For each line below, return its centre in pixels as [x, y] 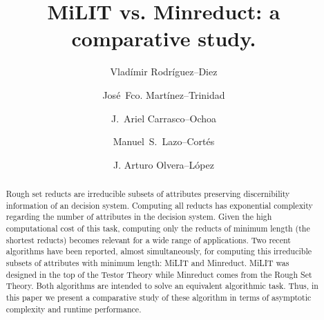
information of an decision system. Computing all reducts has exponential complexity [159, 205]
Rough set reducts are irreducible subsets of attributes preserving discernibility [148, 194]
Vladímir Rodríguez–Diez [164, 72]
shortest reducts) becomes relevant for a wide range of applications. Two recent [148, 239]
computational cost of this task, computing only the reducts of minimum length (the [158, 228]
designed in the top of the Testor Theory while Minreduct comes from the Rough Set [159, 274]
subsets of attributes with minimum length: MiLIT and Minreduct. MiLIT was [147, 263]
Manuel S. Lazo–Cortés [164, 141]
